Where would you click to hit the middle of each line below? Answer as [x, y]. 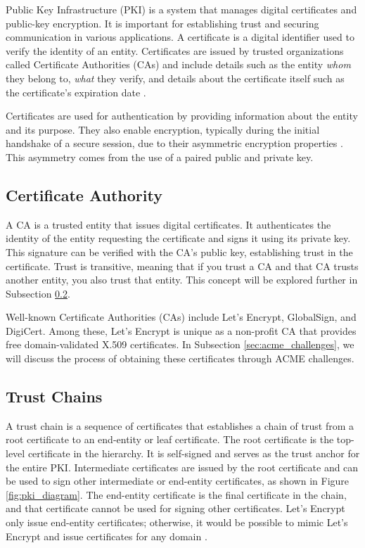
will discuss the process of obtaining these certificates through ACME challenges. [180, 358]
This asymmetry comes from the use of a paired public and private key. [160, 157]
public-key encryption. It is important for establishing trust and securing [162, 23]
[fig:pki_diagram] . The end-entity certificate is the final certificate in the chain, [176, 494]
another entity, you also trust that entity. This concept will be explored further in [182, 280]
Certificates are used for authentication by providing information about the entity [182, 116]
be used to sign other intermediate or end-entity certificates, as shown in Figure [178, 481]
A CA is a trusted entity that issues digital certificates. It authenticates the [168, 224]
